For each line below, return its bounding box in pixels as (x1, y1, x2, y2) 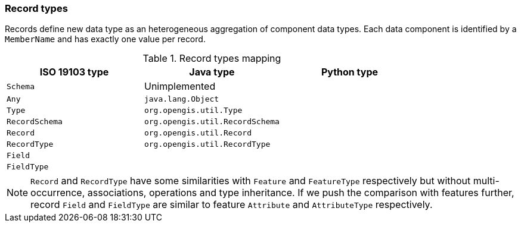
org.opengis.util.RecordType (144, 140, 271, 149)
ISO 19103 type (39, 66, 109, 78)
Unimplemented (144, 80, 216, 93)
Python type (321, 66, 379, 78)
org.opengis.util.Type (144, 106, 243, 115)
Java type (189, 66, 235, 78)
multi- (473, 175, 500, 187)
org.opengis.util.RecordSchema (144, 117, 280, 127)
